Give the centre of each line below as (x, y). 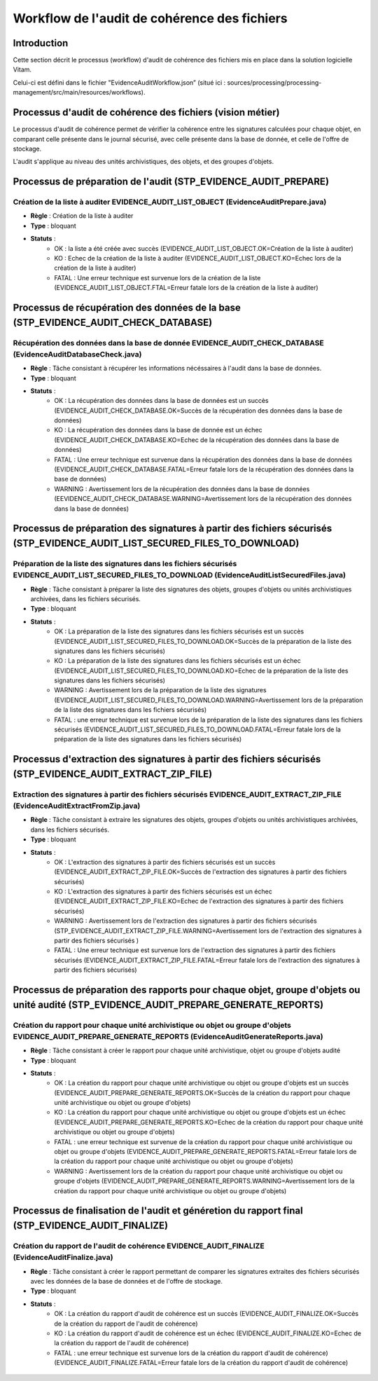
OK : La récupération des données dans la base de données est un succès (161, 401)
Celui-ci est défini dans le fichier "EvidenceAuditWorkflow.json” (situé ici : (119, 82)
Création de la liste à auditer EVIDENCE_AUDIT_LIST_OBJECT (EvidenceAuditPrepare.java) (170, 202)
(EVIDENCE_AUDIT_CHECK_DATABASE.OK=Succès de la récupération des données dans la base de (198, 411)
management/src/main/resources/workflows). (79, 92)
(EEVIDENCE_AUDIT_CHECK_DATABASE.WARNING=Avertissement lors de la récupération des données (203, 499)
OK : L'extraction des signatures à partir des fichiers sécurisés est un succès (165, 862)
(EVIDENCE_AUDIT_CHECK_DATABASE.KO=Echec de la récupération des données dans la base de (197, 440)
